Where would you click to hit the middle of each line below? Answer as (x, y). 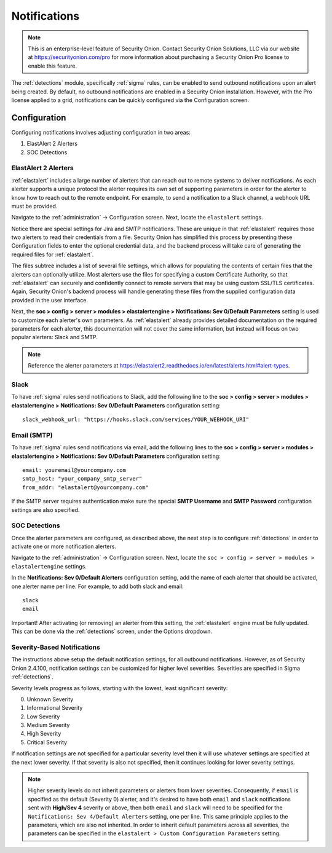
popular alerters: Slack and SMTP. (55, 337)
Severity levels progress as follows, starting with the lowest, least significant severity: (120, 688)
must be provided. (34, 206)
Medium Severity (48, 725)
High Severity (44, 734)
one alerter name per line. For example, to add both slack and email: (97, 586)
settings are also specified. (45, 509)
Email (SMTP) (32, 435)
